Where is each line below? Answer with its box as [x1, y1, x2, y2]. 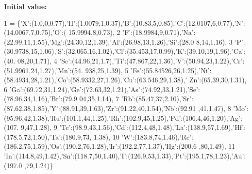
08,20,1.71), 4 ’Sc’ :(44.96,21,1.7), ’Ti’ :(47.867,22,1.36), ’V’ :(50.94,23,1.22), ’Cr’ [17, 55, 243, 65]
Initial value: [4, 1, 47, 11]
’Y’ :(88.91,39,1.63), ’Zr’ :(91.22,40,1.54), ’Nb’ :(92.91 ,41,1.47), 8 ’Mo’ [49, 103, 247, 113]
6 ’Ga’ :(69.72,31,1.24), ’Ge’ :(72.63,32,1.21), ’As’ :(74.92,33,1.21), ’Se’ [4, 84, 198, 94]
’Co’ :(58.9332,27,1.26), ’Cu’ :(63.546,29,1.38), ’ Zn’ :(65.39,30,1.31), [56, 75, 247, 85]
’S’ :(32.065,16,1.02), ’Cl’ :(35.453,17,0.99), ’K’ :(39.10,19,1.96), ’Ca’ [56, 46, 244, 56]
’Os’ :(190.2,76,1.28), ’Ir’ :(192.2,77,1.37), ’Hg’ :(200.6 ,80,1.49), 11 [49, 141, 235, 151]
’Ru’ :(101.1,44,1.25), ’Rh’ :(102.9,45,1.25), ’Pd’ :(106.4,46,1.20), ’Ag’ [49, 112, 240, 123]
